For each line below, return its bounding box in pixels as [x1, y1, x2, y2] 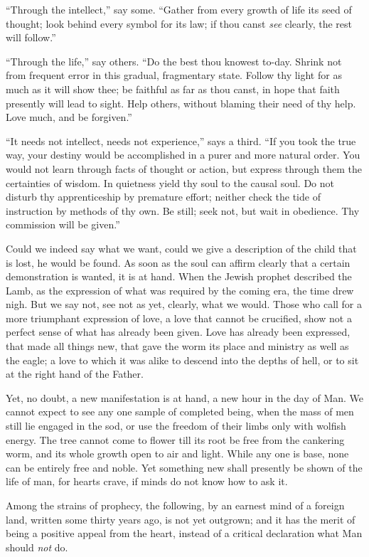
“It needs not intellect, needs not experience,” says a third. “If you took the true [6, 133, 356, 148]
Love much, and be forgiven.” [6, 110, 132, 124]
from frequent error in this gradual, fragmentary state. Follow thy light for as [6, 68, 342, 83]
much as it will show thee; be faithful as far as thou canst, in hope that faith [6, 81, 340, 96]
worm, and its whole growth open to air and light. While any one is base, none [6, 446, 349, 461]
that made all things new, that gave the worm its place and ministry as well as [6, 339, 349, 354]
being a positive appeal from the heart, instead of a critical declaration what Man [6, 526, 363, 541]
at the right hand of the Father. [6, 366, 144, 381]
